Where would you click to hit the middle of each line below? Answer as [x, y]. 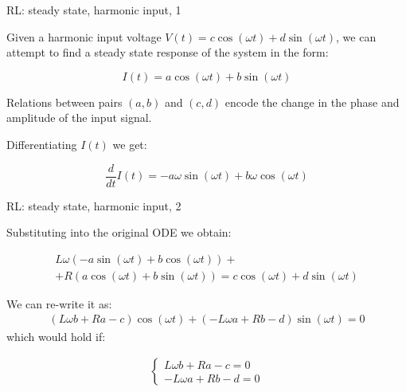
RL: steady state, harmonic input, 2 [94, 205]
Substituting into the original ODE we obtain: [119, 232]
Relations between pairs [64, 102]
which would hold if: [56, 336]
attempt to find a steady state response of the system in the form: [168, 52]
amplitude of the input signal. [79, 118]
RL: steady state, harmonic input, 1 [94, 10]
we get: [130, 144]
